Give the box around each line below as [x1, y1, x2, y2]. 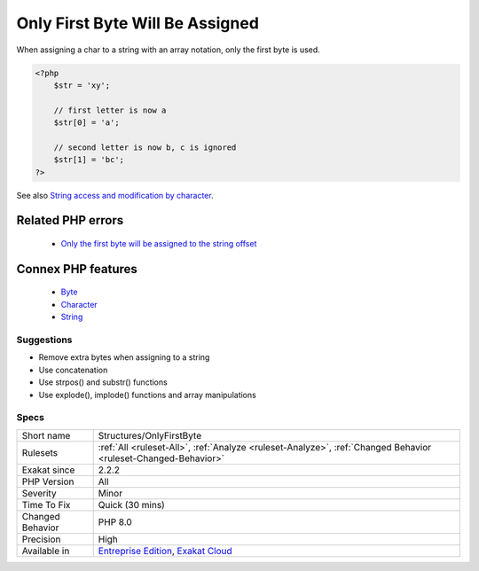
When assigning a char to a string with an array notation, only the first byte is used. [16, 44, 321, 55]
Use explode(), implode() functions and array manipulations [38, 389, 256, 400]
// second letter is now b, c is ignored [53, 142, 237, 153]
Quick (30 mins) [98, 498, 166, 511]
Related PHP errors [16, 213, 124, 228]
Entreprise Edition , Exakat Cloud [98, 544, 232, 557]
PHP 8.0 [98, 515, 132, 528]
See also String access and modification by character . [16, 190, 214, 200]
